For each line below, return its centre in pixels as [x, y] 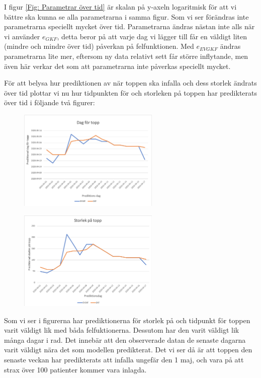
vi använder [22, 36]
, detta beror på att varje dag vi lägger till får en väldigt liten [152, 36]
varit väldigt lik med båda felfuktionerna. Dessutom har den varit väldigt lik [122, 330]
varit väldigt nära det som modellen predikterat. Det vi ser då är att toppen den [128, 350]
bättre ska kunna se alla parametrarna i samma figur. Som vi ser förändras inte [126, 16]
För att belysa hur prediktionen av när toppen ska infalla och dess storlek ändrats [130, 83]
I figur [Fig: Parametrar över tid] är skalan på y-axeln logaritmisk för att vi [120, 7]
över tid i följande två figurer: [50, 102]
